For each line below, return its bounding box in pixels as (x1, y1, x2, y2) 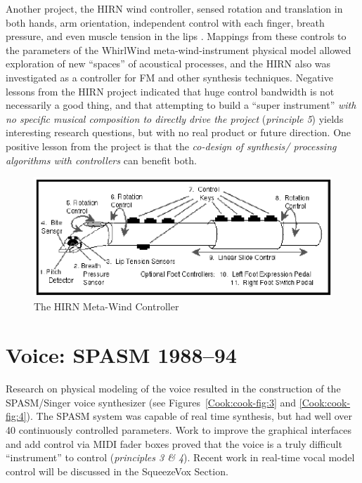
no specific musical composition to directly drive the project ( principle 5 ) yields (6, 111, 344, 126)
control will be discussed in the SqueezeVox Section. (6, 463, 228, 478)
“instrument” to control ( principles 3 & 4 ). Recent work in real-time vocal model (6, 450, 355, 465)
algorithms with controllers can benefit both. (6, 152, 197, 167)
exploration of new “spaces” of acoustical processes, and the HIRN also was (6, 56, 331, 71)
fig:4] (6, 409, 27, 423)
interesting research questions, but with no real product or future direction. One (6, 125, 351, 140)
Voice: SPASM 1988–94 (6, 340, 237, 369)
